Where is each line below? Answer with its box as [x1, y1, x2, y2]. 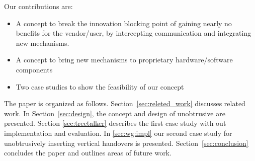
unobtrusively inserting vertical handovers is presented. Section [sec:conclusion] [4, 137, 248, 148]
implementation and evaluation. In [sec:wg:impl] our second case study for [4, 127, 232, 138]
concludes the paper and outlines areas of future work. [4, 147, 172, 158]
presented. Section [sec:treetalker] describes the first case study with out [4, 118, 226, 128]
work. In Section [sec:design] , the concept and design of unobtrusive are [4, 108, 225, 118]
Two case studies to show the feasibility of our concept [16, 81, 184, 92]
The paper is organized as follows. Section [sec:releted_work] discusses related [4, 98, 245, 109]
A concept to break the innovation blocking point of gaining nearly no [16, 18, 232, 28]
